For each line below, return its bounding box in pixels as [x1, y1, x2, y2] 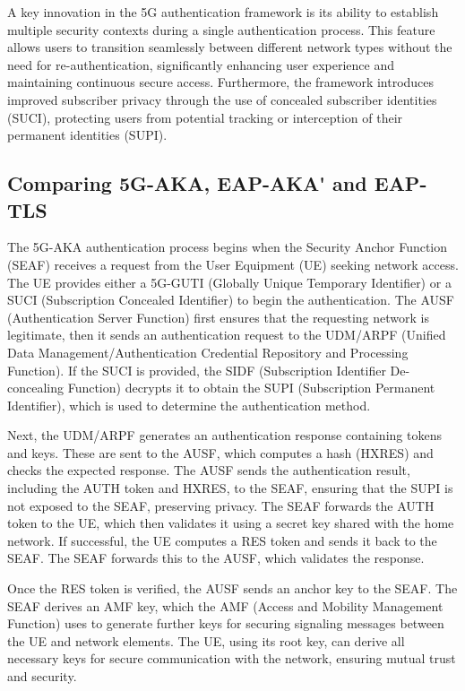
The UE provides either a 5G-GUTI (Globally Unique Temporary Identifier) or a [7, 272, 452, 291]
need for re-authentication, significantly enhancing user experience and [7, 55, 395, 73]
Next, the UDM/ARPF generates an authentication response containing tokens [7, 426, 442, 445]
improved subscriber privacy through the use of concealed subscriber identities [7, 90, 437, 108]
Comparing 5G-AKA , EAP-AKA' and [7, 169, 367, 197]
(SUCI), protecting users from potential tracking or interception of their [7, 108, 403, 126]
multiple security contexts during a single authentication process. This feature [7, 20, 435, 39]
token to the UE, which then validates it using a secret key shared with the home [7, 514, 454, 532]
